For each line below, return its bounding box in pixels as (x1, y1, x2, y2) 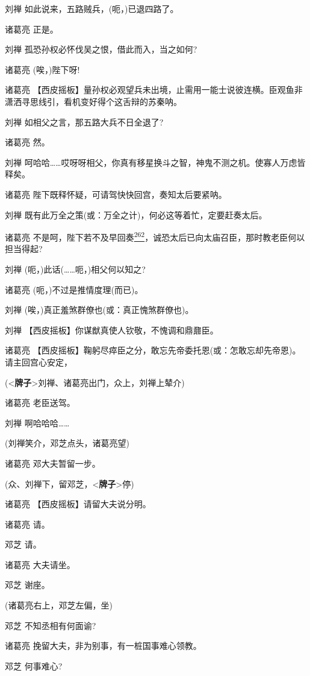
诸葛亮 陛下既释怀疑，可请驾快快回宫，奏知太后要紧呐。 (5, 188, 227, 200)
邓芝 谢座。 (5, 578, 50, 591)
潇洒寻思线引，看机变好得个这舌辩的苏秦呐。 (5, 95, 182, 107)
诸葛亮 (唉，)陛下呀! (5, 63, 80, 75)
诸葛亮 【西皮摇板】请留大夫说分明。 (5, 498, 151, 510)
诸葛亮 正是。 (5, 22, 58, 35)
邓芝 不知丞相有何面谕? (5, 619, 96, 631)
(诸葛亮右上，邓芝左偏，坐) (5, 599, 113, 611)
